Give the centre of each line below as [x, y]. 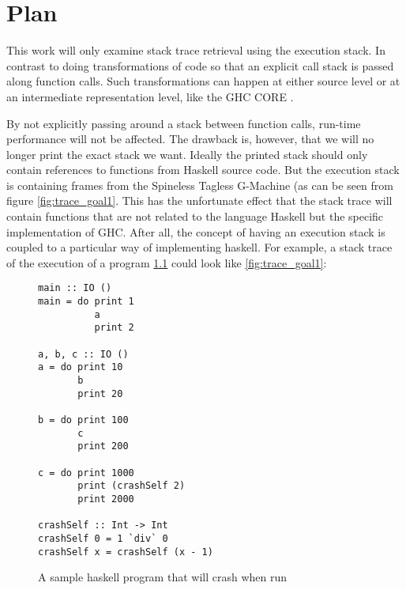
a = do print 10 [81, 367]
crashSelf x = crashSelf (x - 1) [126, 552]
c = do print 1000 [86, 473]
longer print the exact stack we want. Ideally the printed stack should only [187, 154]
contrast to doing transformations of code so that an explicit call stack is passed [200, 65]
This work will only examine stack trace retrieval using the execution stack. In [196, 50]
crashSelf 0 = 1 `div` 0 [103, 538]
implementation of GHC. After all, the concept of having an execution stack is [196, 231]
